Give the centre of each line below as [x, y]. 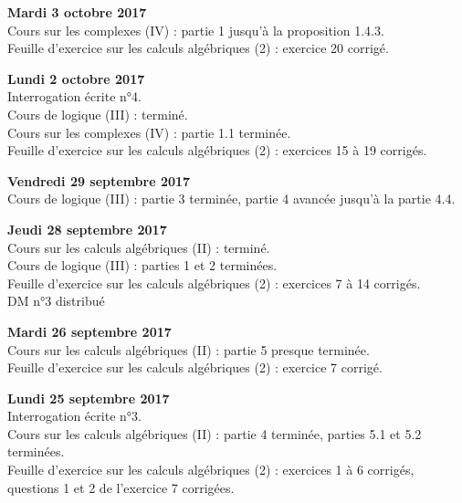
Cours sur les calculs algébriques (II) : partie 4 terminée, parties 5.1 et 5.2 [215, 433]
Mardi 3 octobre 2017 [77, 12]
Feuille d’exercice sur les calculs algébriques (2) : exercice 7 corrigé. [195, 367]
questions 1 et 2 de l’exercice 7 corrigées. [121, 487]
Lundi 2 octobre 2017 [76, 78]
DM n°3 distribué [56, 301]
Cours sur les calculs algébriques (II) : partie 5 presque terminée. [189, 349]
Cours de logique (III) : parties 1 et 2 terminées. [142, 265]
